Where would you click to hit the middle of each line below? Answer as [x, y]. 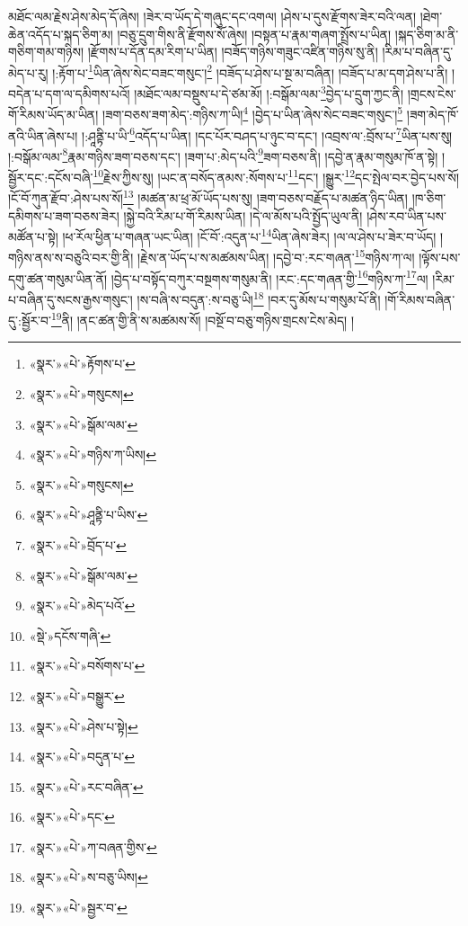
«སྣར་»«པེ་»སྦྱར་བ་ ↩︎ [78, 908]
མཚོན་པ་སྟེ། [33, 236]
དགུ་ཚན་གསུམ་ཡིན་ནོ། [58, 278]
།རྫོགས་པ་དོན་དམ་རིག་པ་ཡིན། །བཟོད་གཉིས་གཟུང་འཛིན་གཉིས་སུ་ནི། [233, 52]
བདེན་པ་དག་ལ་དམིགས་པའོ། [69, 93]
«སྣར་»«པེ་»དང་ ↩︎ [72, 817]
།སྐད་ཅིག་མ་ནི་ [427, 34]
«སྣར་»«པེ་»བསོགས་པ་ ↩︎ [87, 666]
